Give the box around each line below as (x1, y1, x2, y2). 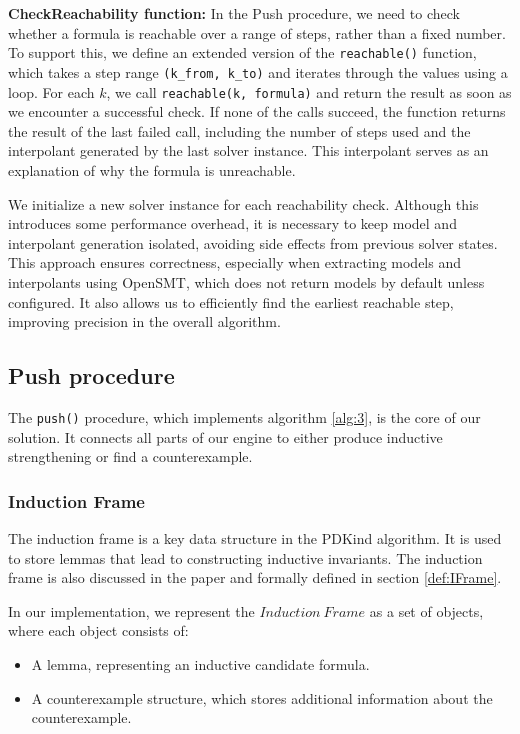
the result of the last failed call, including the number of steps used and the (8, 120, 471, 141)
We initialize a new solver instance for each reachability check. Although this (8, 193, 479, 214)
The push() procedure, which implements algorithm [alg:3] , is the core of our (8, 406, 481, 427)
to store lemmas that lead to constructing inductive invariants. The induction (8, 547, 483, 568)
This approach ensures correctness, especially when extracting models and (8, 252, 461, 273)
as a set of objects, (369, 600, 484, 621)
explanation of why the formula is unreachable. (8, 159, 296, 180)
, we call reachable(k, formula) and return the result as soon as (106, 81, 512, 102)
